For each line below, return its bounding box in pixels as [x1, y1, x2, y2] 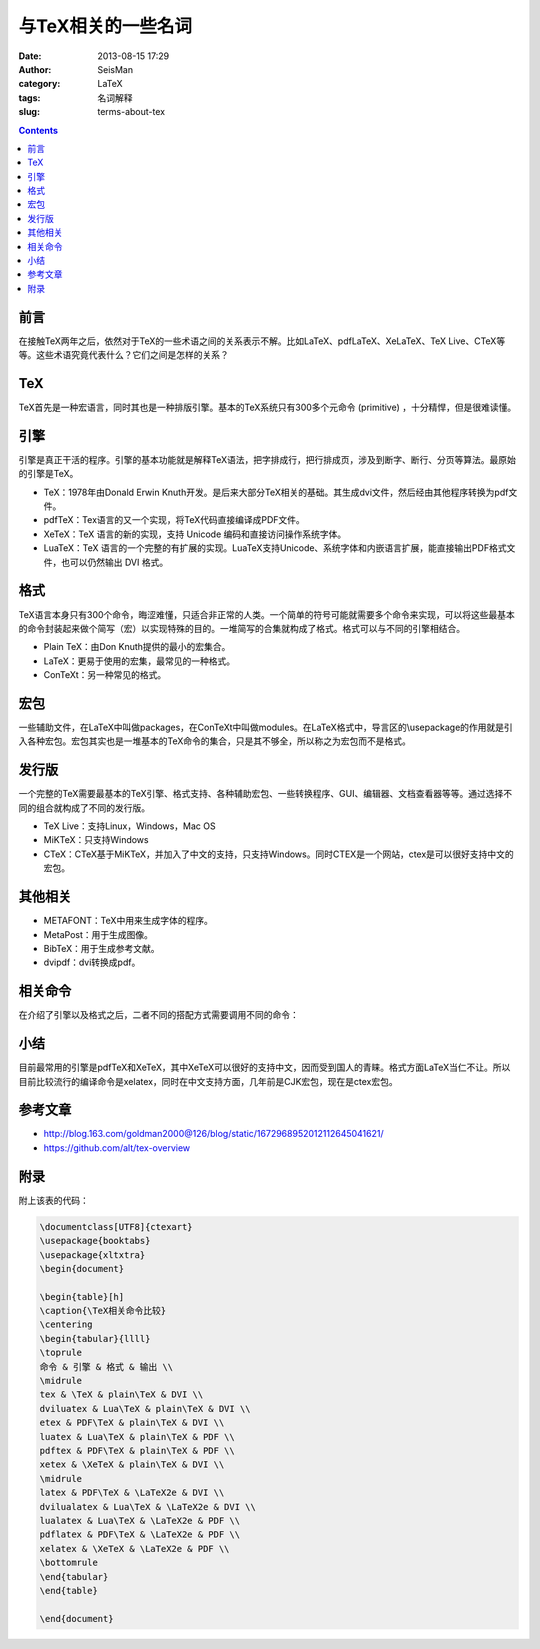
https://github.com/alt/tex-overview [43, 1141, 191, 1154]
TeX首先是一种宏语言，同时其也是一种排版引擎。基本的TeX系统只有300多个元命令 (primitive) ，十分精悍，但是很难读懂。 [18, 401, 517, 413]
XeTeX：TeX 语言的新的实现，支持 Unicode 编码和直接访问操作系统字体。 [43, 528, 347, 540]
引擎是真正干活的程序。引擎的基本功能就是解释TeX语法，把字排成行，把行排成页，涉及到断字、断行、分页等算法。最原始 [18, 453, 517, 465]
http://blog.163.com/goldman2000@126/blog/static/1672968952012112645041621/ [43, 1128, 384, 1140]
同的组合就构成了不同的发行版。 [18, 801, 150, 814]
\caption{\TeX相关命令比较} [39, 1305, 167, 1317]
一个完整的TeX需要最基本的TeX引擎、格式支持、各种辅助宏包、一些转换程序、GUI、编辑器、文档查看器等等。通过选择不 [18, 788, 513, 800]
